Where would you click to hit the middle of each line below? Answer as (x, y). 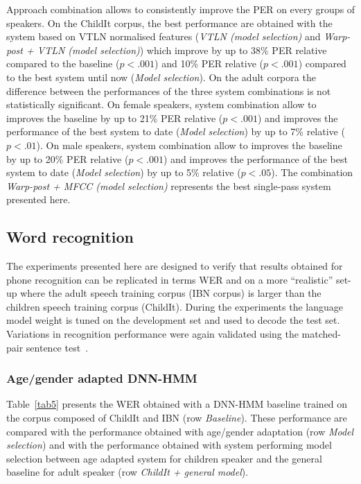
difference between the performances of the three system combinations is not (169, 90)
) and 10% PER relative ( (209, 63)
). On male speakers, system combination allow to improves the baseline (189, 145)
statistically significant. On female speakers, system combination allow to (161, 104)
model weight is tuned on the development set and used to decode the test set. (173, 320)
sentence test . (57, 347)
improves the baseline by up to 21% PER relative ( (115, 118)
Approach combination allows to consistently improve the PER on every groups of (181, 9)
